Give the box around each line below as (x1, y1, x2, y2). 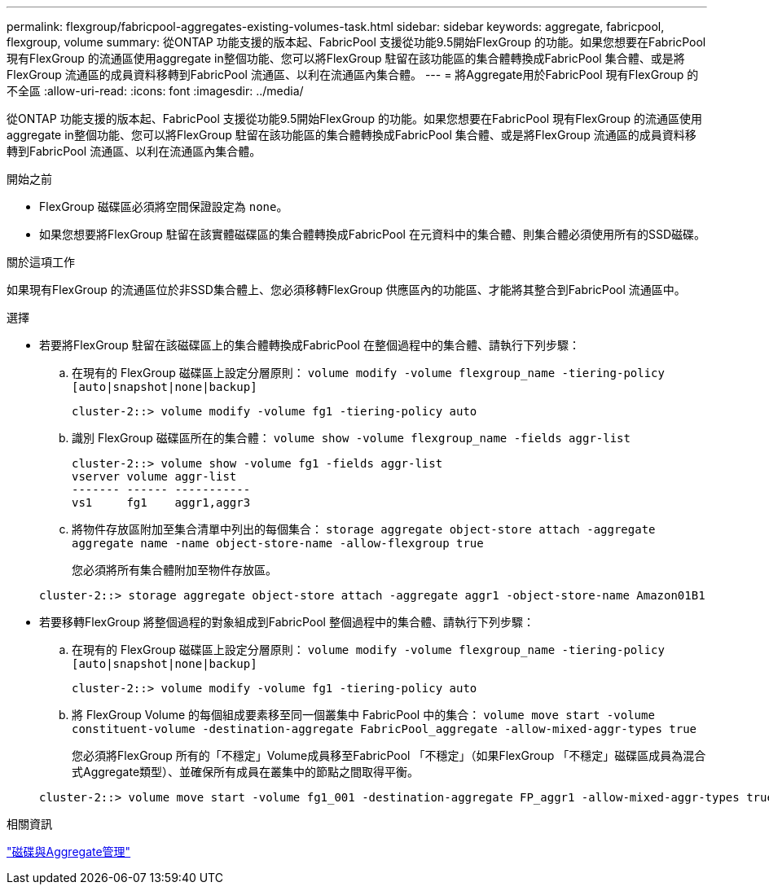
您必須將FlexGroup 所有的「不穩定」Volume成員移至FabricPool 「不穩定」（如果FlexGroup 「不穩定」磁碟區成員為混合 (72, 748, 706, 762)
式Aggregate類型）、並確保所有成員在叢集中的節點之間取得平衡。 (72, 765, 420, 779)
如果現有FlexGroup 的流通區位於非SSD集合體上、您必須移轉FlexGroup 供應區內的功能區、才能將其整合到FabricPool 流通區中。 (7, 283, 686, 296)
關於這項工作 (7, 255, 75, 269)
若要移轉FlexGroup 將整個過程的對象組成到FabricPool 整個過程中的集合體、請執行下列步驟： (39, 615, 534, 629)
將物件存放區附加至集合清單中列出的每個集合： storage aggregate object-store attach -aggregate (72, 522, 656, 536)
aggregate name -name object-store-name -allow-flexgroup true (72, 537, 484, 550)
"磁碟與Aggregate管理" (7, 845, 131, 858)
